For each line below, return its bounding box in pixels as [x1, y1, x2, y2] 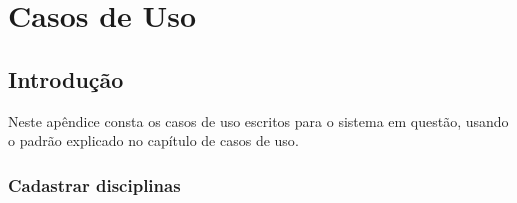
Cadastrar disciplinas [8, 172, 181, 197]
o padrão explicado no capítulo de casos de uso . [8, 130, 299, 151]
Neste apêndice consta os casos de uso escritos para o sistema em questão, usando [8, 110, 509, 131]
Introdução [8, 63, 124, 94]
